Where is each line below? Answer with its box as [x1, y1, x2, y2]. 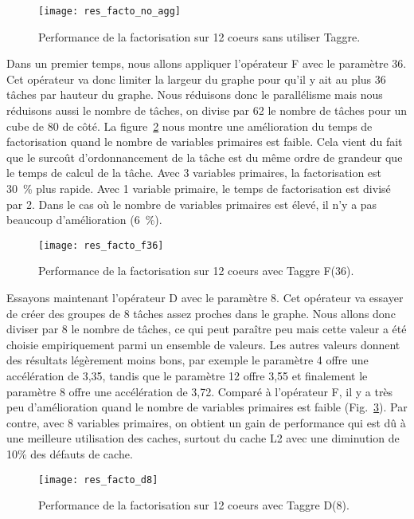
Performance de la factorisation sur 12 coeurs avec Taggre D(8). [38, 497, 350, 513]
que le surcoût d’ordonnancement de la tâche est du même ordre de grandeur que [6, 148, 403, 165]
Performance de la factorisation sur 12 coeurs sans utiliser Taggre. [38, 28, 361, 45]
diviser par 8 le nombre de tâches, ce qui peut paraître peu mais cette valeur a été [6, 320, 407, 337]
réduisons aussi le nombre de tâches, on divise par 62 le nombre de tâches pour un [6, 102, 408, 119]
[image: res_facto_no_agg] [38, 6, 181, 17]
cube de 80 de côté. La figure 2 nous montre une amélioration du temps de [6, 117, 373, 134]
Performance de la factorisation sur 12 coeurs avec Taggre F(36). [38, 262, 354, 279]
